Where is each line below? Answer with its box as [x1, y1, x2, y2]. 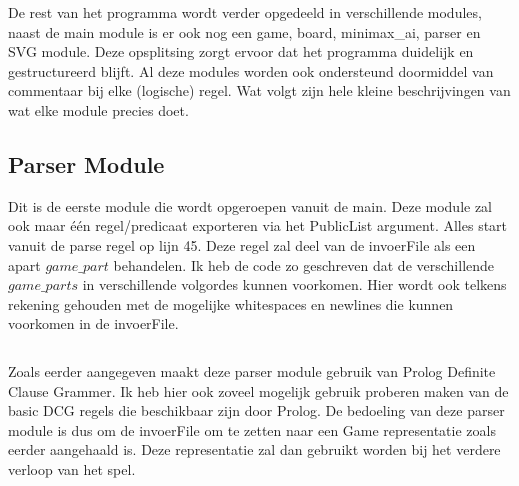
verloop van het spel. [8, 458, 136, 479]
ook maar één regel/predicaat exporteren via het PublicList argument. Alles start [8, 215, 508, 236]
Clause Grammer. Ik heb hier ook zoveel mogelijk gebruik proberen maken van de [8, 380, 509, 401]
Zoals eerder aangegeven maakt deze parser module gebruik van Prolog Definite [8, 360, 496, 381]
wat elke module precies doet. [8, 99, 189, 120]
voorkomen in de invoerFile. [8, 313, 179, 334]
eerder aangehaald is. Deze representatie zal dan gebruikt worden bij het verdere [8, 439, 501, 460]
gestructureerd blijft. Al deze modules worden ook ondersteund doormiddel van [8, 60, 494, 81]
